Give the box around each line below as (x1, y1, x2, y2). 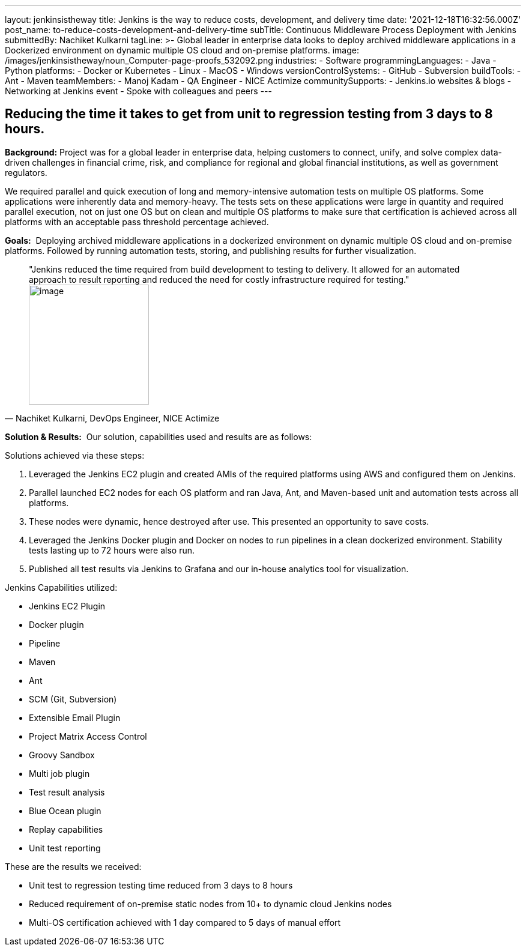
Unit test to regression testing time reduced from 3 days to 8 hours (29, 880, 293, 890)
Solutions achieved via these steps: (5, 450, 145, 460)
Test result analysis (29, 786, 105, 797)
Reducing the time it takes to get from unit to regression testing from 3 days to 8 (5, 106, 493, 122)
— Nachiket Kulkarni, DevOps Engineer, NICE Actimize (5, 412, 220, 423)
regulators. (5, 167, 47, 178)
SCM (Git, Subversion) (29, 693, 117, 704)
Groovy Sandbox (29, 749, 95, 760)
